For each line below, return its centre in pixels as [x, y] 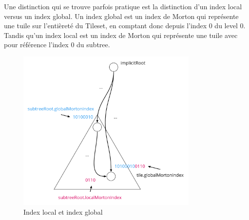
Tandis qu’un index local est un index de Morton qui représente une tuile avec [121, 35]
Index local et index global [63, 211]
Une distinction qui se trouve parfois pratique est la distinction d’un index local [123, 6]
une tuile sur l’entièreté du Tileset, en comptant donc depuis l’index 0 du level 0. [125, 26]
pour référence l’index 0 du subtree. [57, 45]
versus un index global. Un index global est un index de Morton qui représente [121, 16]
